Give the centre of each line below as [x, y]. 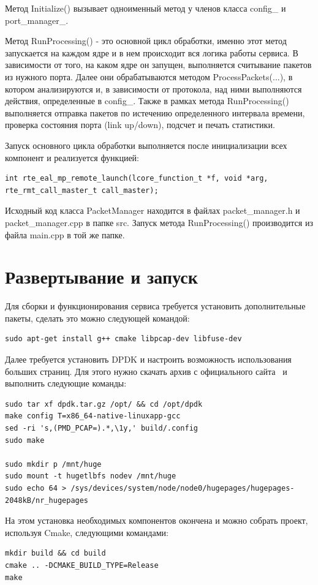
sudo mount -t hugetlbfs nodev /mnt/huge [91, 476]
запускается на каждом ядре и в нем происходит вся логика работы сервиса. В [152, 52]
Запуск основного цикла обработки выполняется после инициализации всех [146, 145]
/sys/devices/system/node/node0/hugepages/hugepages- [183, 488]
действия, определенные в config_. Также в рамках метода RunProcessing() [147, 101]
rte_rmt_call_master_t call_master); [82, 190]
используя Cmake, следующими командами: [87, 532]
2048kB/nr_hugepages [47, 500]
